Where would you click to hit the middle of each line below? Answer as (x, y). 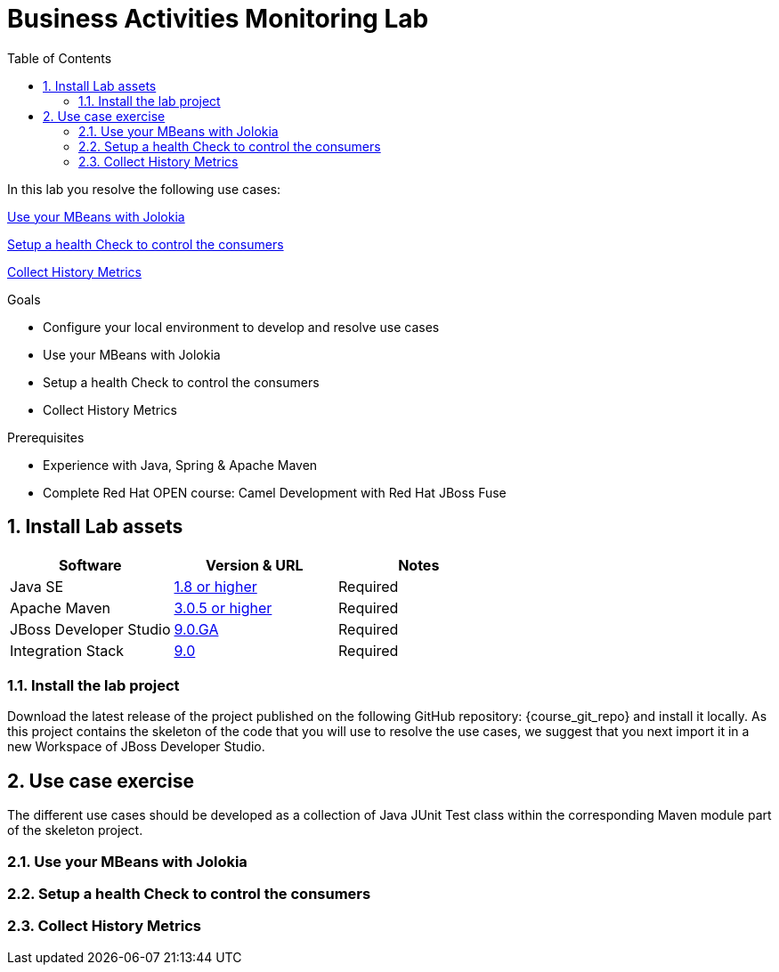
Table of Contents (60, 58)
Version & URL (254, 565)
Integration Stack (67, 650)
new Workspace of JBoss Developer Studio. (136, 747)
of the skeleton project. (75, 830)
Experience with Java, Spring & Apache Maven (180, 465)
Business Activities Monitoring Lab (218, 19)
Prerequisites (46, 437)
